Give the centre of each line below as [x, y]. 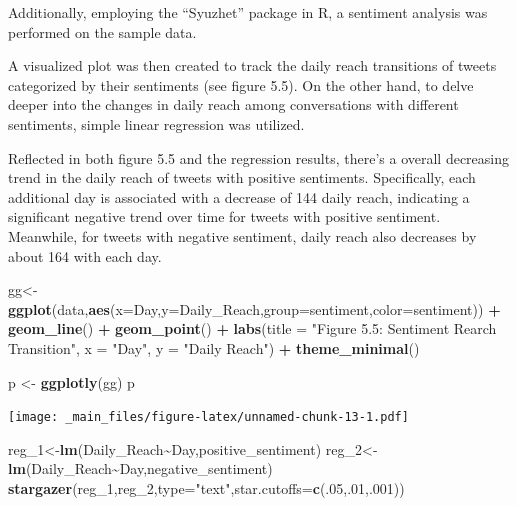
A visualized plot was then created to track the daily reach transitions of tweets [252, 65]
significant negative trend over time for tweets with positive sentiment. [224, 216]
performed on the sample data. [102, 31]
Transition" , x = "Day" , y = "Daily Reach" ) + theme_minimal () [214, 347]
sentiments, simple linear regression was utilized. [156, 123]
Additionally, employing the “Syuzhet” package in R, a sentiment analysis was [248, 12]
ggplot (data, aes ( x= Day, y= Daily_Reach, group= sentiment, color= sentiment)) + [254, 308]
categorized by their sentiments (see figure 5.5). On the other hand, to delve [241, 84]
